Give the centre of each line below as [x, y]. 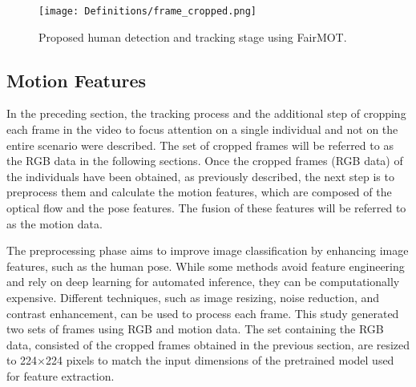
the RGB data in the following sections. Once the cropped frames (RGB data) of [205, 161]
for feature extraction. [61, 375]
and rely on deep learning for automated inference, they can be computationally [203, 282]
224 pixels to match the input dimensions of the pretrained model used [220, 360]
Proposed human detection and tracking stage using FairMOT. [193, 36]
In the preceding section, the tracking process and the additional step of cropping [206, 113]
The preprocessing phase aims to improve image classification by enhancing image [208, 250]
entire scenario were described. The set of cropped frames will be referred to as [200, 145]
